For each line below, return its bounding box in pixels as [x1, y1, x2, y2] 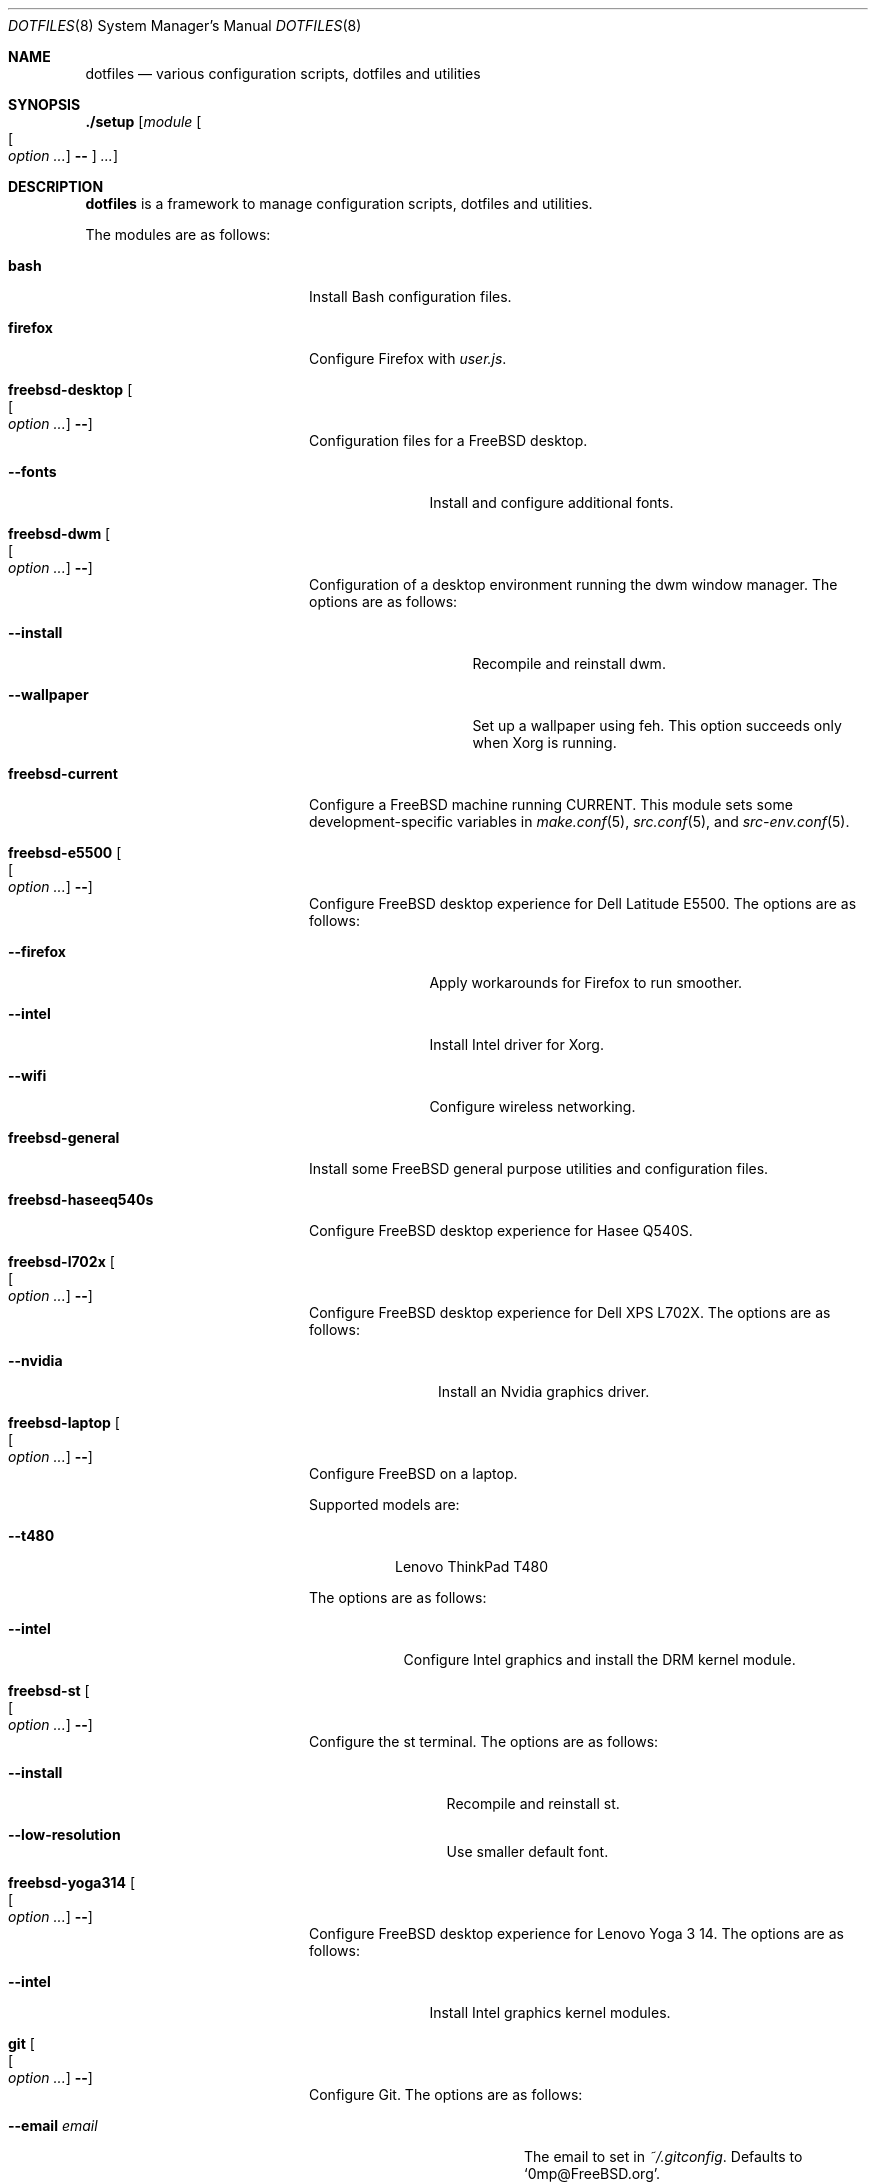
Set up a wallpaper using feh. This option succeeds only [472, 717, 842, 734]
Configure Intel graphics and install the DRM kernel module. [403, 1651, 796, 1668]
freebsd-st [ [8, 1682, 90, 1699]
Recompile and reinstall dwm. [472, 655, 666, 672]
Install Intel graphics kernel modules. [429, 2004, 671, 2021]
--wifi [8, 1067, 47, 1084]
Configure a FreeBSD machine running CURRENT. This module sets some [309, 796, 793, 813]
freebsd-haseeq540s [8, 1191, 154, 1208]
